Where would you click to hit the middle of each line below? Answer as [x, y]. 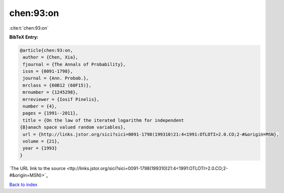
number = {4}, [40, 106]
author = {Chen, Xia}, [51, 57]
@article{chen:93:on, [46, 50]
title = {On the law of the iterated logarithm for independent [103, 120]
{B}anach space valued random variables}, [73, 127]
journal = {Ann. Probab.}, [56, 78]
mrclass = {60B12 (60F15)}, [57, 85]
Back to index [23, 184]
